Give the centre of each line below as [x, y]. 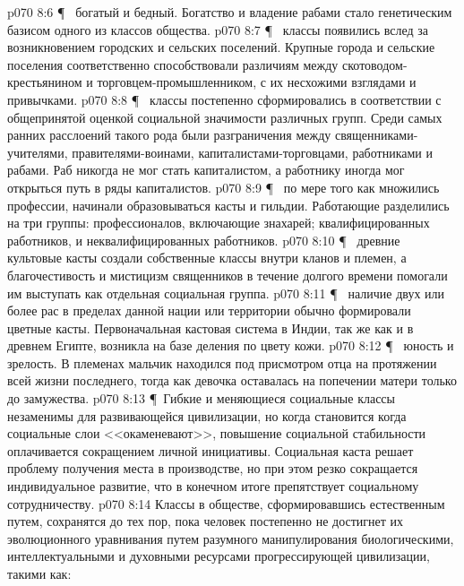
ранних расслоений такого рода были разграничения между [169, 135]
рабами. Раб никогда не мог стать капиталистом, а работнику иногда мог [206, 170]
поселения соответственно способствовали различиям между [173, 64]
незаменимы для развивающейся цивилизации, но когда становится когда [207, 415]
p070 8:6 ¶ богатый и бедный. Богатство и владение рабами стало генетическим [230, 12]
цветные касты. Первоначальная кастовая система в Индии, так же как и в [211, 327]
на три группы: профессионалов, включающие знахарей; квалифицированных [219, 223]
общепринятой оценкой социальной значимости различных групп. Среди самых [225, 117]
